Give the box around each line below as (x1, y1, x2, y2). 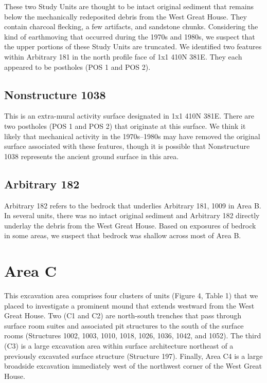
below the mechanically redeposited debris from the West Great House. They (4, 11, 247, 22)
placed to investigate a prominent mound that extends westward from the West (4, 300, 255, 311)
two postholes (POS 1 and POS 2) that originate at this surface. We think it (4, 120, 246, 131)
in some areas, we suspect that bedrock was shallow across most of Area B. (4, 230, 241, 241)
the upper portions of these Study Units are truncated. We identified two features (4, 41, 262, 52)
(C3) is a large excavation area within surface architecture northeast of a (4, 340, 234, 351)
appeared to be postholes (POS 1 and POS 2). (4, 61, 151, 72)
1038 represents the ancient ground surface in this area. (4, 150, 179, 161)
